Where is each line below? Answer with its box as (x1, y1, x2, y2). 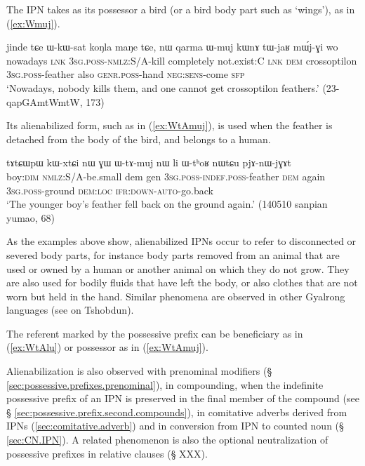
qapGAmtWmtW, (6, 94, 83, 109)
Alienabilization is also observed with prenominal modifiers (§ (6, 364, 272, 378)
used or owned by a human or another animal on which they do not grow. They (6, 261, 350, 276)
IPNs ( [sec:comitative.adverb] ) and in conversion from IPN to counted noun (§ (6, 418, 344, 433)
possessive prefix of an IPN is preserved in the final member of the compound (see (6, 391, 359, 406)
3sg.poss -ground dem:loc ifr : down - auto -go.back (6, 182, 213, 197)
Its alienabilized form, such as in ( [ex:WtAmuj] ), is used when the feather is (6, 118, 333, 133)
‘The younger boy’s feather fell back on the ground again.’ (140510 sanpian (6, 197, 328, 211)
